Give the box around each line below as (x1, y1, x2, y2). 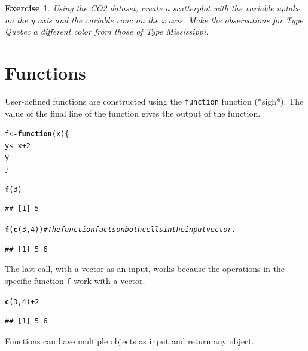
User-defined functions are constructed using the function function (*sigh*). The (5, 94, 304, 107)
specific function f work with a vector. (5, 274, 145, 286)
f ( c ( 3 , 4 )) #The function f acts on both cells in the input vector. (5, 225, 236, 234)
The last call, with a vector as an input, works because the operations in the (5, 263, 285, 275)
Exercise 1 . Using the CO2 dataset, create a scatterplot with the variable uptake (5, 2, 300, 14)
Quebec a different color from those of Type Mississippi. (5, 25, 209, 38)
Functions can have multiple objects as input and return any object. (5, 334, 254, 347)
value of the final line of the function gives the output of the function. (5, 106, 261, 119)
